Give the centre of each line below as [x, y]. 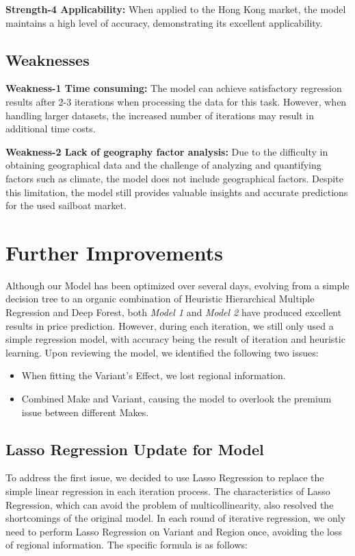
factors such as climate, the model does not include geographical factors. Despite [174, 178]
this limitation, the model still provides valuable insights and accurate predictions [177, 192]
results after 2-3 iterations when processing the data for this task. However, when [176, 101]
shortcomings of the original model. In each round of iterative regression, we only [176, 518]
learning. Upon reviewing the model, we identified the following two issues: [162, 352]
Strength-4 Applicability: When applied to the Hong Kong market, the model [176, 9]
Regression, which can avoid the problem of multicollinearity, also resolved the [170, 504]
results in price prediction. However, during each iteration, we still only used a [170, 325]
